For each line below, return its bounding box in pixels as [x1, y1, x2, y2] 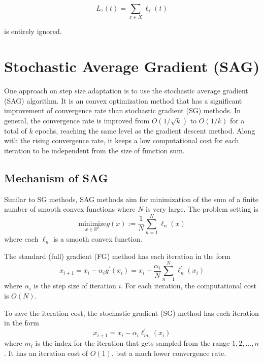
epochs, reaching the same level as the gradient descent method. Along [35, 125, 255, 136]
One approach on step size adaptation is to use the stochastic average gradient [4, 85, 248, 96]
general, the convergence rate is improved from [4, 115, 150, 125]
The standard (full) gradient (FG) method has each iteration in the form [4, 250, 231, 261]
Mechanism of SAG [4, 170, 108, 185]
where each [4, 234, 39, 244]
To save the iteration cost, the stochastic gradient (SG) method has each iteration [4, 307, 259, 318]
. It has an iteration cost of [4, 348, 88, 358]
